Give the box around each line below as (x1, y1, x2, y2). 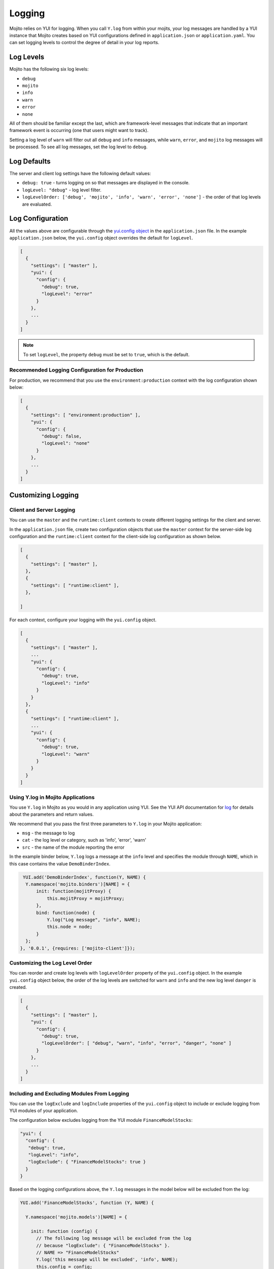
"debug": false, (41, 433, 82, 439)
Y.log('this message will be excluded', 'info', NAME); (36, 1257, 178, 1262)
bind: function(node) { (36, 910, 95, 916)
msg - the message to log (22, 830, 75, 836)
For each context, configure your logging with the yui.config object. (9, 617, 157, 623)
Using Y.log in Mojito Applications (9, 793, 95, 800)
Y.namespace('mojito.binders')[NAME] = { (25, 881, 130, 887)
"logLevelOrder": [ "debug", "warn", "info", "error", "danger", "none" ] (41, 1041, 232, 1046)
